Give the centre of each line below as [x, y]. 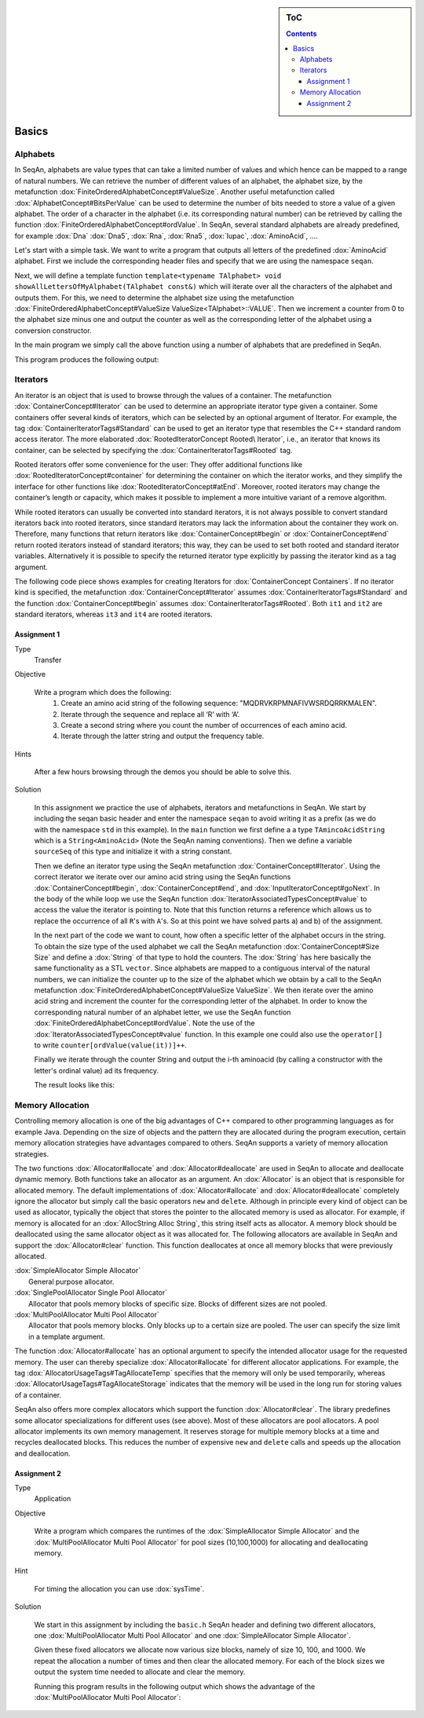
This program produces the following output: [87, 359]
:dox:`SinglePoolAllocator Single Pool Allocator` [91, 1292]
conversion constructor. [53, 331]
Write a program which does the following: [103, 692]
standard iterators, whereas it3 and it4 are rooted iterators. [113, 614]
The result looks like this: [75, 1085]
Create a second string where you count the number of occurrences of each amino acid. [204, 725]
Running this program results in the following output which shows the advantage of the [175, 1686]
